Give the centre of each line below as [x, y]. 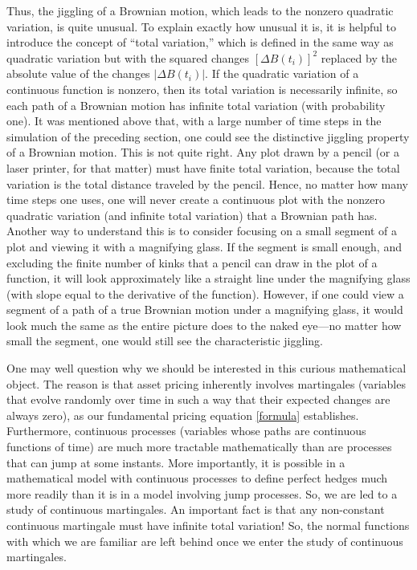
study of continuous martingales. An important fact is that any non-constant [196, 509]
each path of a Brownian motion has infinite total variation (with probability [196, 105]
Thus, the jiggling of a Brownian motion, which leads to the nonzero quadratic [200, 10]
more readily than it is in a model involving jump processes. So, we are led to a [202, 493]
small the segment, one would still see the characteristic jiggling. [165, 341]
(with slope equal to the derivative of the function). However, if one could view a [205, 293]
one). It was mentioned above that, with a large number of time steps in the [194, 121]
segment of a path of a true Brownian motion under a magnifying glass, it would [205, 309]
